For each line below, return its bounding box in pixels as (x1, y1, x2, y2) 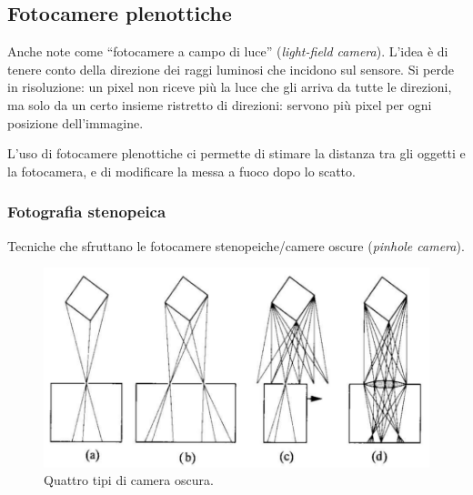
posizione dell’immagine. (7, 113, 144, 132)
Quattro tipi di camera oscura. (44, 470, 214, 490)
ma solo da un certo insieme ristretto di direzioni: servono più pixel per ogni (7, 95, 432, 114)
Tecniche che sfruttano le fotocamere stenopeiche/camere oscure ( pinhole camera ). (7, 236, 465, 255)
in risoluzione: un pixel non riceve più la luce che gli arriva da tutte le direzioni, (7, 77, 452, 96)
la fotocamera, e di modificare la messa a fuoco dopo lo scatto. (7, 161, 356, 180)
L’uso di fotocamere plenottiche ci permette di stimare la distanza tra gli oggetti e (7, 144, 466, 163)
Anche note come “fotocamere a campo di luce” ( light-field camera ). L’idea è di (7, 42, 448, 61)
